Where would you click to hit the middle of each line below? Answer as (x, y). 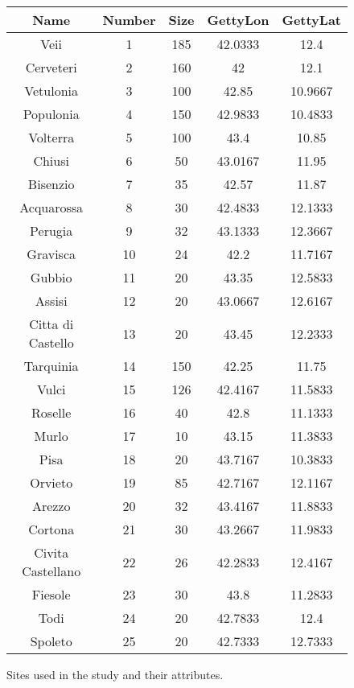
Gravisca (51, 254)
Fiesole (51, 594)
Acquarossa (51, 207)
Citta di (51, 324)
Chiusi (51, 161)
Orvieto (51, 482)
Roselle (51, 412)
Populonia (51, 114)
